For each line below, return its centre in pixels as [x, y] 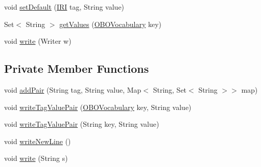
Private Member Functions [77, 68]
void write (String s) [36, 158]
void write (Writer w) [38, 41]
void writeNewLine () [38, 141]
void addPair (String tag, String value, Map [73, 89]
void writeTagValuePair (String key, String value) [82, 124]
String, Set [170, 89]
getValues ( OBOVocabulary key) [110, 24]
